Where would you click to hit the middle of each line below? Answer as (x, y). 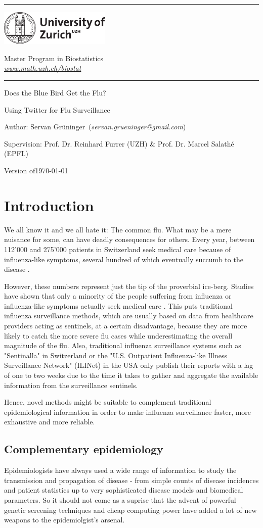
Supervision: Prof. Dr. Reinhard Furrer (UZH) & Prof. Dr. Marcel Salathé (119, 143)
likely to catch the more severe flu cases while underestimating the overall (118, 335)
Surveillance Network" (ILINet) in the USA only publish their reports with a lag (129, 365)
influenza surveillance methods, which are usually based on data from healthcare (129, 316)
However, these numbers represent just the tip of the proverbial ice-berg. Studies (129, 286)
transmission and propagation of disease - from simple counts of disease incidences (131, 480)
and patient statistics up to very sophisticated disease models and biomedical (124, 490)
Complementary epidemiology (84, 449)
